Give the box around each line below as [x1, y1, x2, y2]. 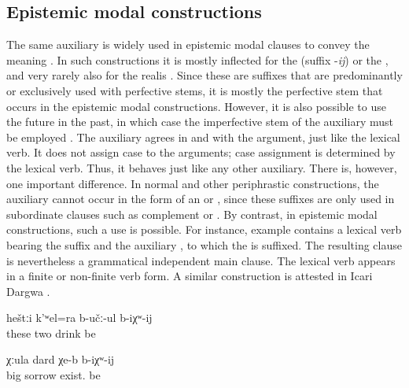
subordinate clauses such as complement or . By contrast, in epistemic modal [6, 205, 378, 222]
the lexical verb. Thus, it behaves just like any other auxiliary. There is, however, [6, 159, 397, 176]
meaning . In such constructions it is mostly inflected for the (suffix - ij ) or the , [6, 51, 389, 68]
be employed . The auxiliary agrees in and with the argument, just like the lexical [6, 128, 400, 145]
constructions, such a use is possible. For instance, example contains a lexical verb [6, 221, 402, 238]
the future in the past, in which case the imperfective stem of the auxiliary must [6, 113, 393, 130]
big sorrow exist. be [6, 367, 101, 383]
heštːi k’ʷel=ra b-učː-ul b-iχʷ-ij [6, 309, 153, 326]
